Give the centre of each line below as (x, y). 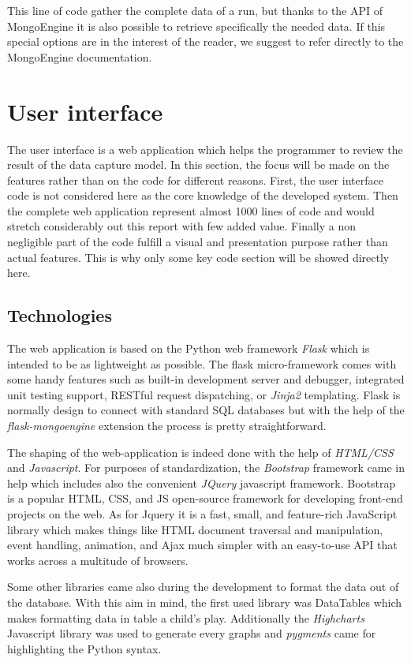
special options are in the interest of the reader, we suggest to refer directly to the (205, 41)
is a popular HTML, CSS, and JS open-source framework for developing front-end (205, 498)
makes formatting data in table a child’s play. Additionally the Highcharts (186, 617)
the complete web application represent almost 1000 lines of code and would (191, 210)
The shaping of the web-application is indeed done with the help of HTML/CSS (200, 452)
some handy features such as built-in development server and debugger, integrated (206, 379)
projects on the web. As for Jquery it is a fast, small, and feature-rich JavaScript (202, 513)
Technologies (60, 315)
